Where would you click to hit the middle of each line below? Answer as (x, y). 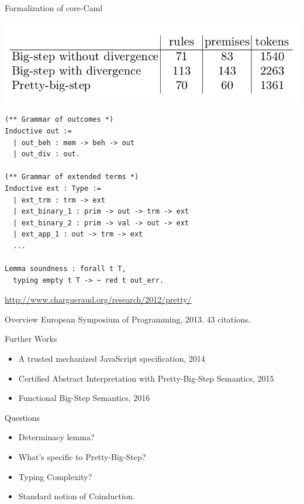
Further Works (31, 339)
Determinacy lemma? (56, 437)
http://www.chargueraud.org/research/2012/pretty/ (98, 299)
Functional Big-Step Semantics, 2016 (84, 398)
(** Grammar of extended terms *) (72, 177)
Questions (23, 417)
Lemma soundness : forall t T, (65, 269)
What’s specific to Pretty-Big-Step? (82, 457)
